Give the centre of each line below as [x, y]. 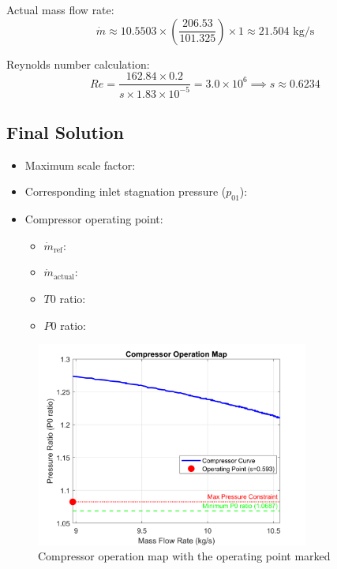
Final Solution [65, 131]
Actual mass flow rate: [60, 9]
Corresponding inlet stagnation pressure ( [125, 191]
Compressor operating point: [94, 219]
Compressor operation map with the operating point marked [184, 556]
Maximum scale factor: [80, 165]
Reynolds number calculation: [78, 64]
